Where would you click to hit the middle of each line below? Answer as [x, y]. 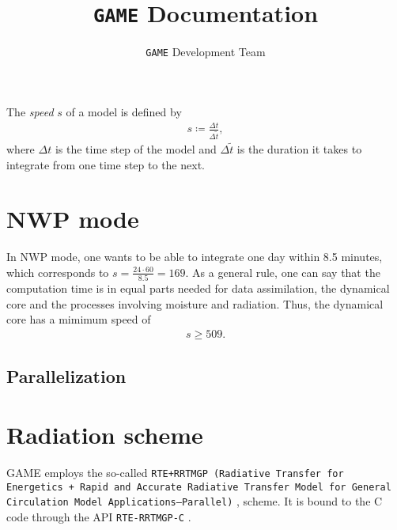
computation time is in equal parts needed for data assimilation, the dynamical [198, 288]
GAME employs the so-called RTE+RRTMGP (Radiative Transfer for [175, 472]
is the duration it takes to [299, 148]
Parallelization [66, 376]
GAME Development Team [206, 52]
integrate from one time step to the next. [106, 164]
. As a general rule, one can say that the [283, 272]
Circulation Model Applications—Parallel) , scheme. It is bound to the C [195, 501]
